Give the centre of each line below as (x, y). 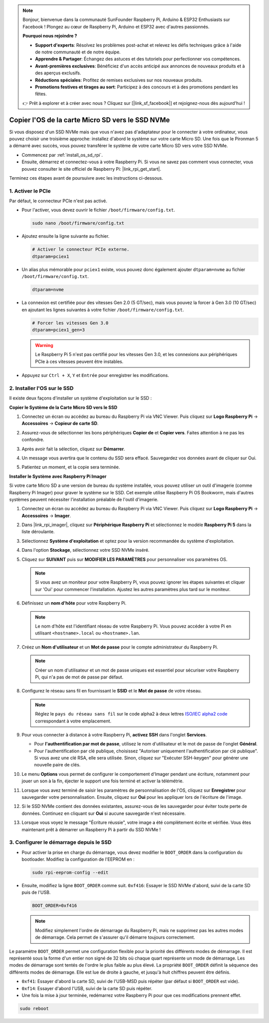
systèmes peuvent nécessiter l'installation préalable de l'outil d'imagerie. (84, 499)
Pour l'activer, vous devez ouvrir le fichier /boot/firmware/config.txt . (98, 210)
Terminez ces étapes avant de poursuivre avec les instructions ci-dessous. (86, 178)
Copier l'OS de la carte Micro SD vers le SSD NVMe (90, 120)
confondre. (33, 440)
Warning (44, 345)
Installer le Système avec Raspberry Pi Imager (58, 476)
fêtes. (41, 94)
